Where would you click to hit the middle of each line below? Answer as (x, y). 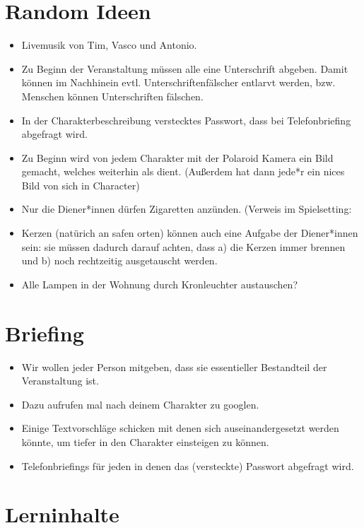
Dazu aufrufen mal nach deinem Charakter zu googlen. (140, 404)
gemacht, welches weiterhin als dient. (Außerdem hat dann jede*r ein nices (183, 171)
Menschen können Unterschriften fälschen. (112, 96)
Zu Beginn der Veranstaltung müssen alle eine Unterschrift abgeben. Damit (185, 68)
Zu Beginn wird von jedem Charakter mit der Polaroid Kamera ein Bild (177, 157)
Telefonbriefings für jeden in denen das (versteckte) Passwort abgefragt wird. (188, 465)
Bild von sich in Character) (81, 185)
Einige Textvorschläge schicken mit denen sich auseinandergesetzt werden (180, 428)
